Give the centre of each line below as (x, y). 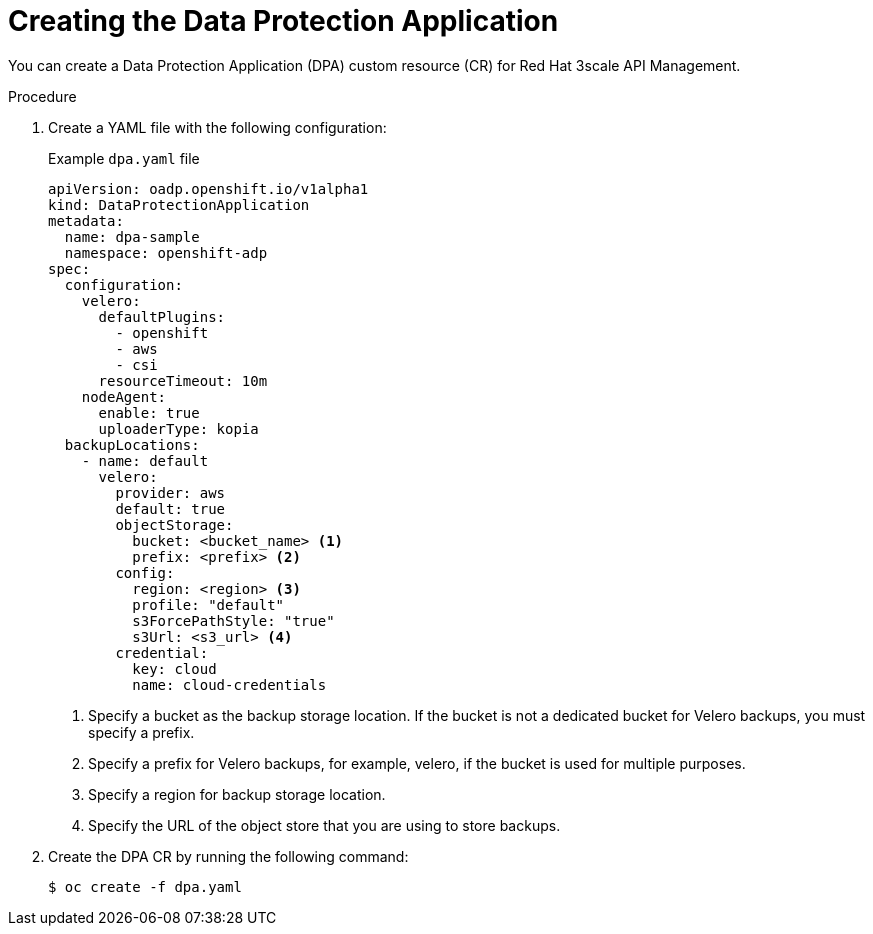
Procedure (42, 96)
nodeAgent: (124, 396)
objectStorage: (174, 524)
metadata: (86, 220)
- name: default (145, 460)
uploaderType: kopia (178, 428)
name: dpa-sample (132, 236)
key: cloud (174, 668)
